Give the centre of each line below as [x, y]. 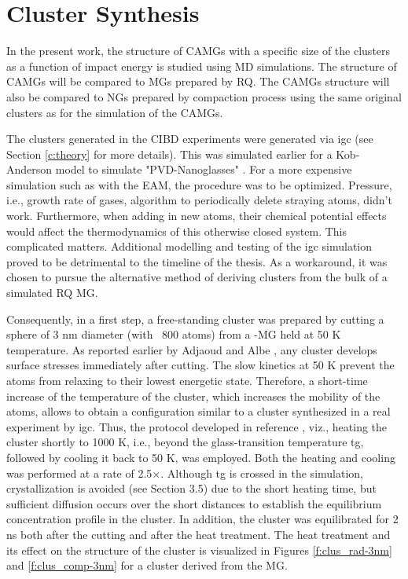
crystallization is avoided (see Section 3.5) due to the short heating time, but [191, 488]
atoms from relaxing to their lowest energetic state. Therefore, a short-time [187, 380]
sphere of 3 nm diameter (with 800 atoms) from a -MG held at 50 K [174, 334]
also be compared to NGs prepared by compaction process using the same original [204, 96]
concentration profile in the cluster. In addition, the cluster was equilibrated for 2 [202, 519]
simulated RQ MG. [52, 293]
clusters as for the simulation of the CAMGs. [115, 112]
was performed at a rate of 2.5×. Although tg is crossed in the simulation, [185, 473]
